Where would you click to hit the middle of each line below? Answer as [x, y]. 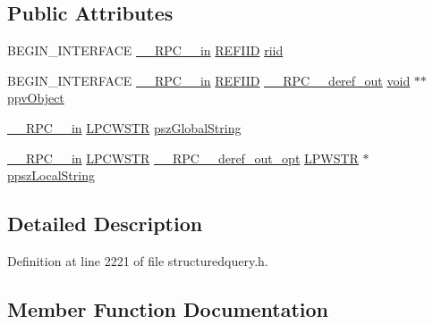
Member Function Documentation [168, 308]
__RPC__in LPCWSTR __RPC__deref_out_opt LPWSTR [183, 158]
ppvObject [36, 98]
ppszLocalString [51, 175]
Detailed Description [105, 224]
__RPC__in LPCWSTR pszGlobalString [124, 127]
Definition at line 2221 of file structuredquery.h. [138, 260]
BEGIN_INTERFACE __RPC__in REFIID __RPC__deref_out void [209, 80]
